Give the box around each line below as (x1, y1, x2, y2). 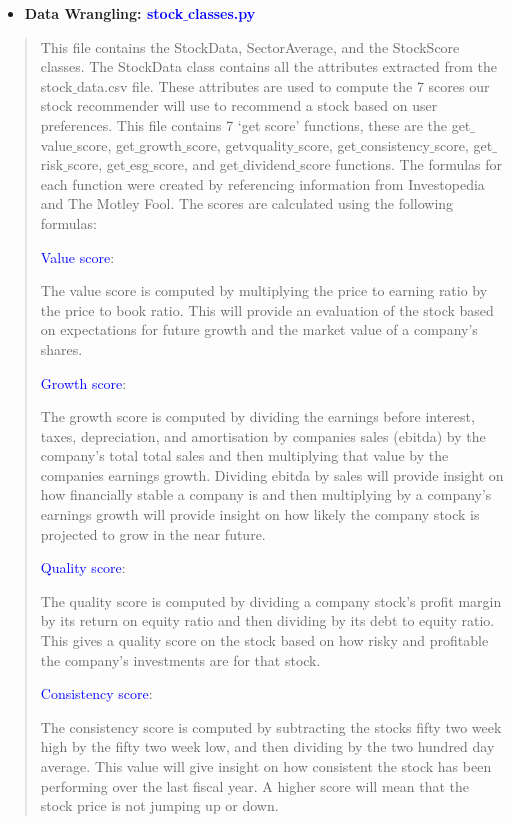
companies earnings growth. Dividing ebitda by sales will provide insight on (40, 464, 504, 485)
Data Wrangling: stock (24, 3, 184, 23)
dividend (243, 154, 296, 175)
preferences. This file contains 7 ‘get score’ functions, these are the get (40, 114, 471, 135)
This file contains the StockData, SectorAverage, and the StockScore (40, 36, 460, 57)
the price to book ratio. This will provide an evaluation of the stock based (40, 299, 494, 320)
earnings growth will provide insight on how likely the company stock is (40, 504, 480, 525)
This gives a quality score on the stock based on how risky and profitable (40, 630, 489, 651)
